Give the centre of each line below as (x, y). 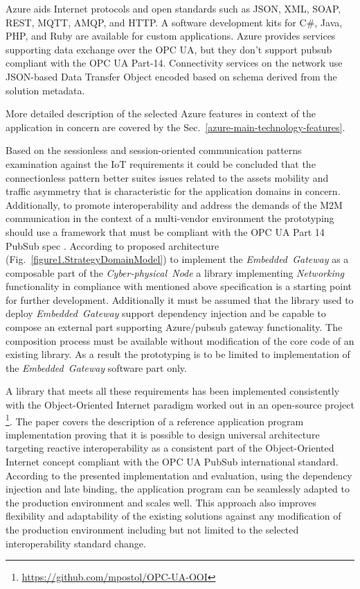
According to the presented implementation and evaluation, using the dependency (179, 475)
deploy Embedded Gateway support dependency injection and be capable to (166, 313)
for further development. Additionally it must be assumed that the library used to (180, 299)
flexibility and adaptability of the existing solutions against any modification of (173, 516)
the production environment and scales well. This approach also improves (161, 502)
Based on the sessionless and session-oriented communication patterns (154, 150)
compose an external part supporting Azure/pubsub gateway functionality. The (174, 327)
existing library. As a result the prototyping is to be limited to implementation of (178, 354)
